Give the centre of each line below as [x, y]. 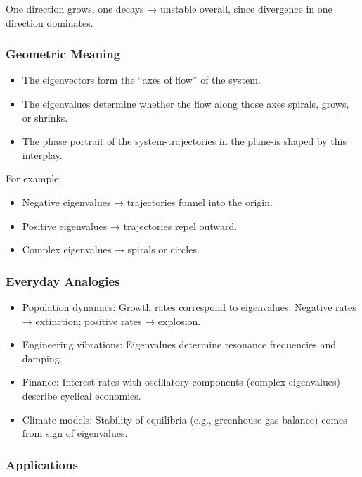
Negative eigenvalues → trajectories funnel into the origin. [147, 202]
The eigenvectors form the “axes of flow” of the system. [141, 80]
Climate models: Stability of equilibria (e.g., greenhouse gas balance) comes [185, 419]
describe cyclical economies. [82, 395]
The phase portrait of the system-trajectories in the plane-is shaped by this [184, 141]
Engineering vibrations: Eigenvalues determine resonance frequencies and [179, 344]
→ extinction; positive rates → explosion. [111, 320]
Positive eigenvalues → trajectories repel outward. [130, 225]
